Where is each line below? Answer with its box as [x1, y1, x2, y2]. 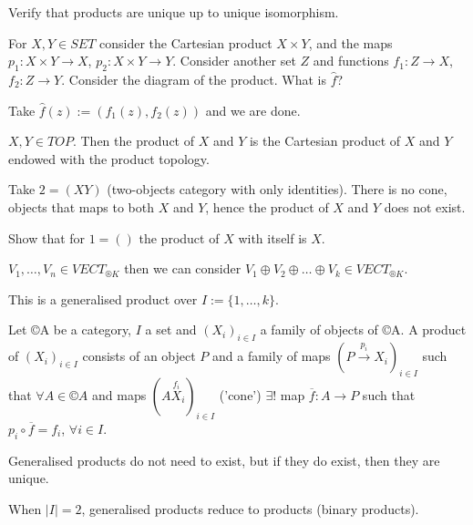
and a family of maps [212, 346, 331, 365]
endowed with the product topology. [8, 149, 210, 168]
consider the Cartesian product [98, 33, 272, 52]
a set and [145, 320, 197, 339]
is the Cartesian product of [249, 131, 401, 150]
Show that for [8, 228, 86, 247]
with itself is [238, 228, 307, 247]
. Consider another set [172, 51, 296, 70]
